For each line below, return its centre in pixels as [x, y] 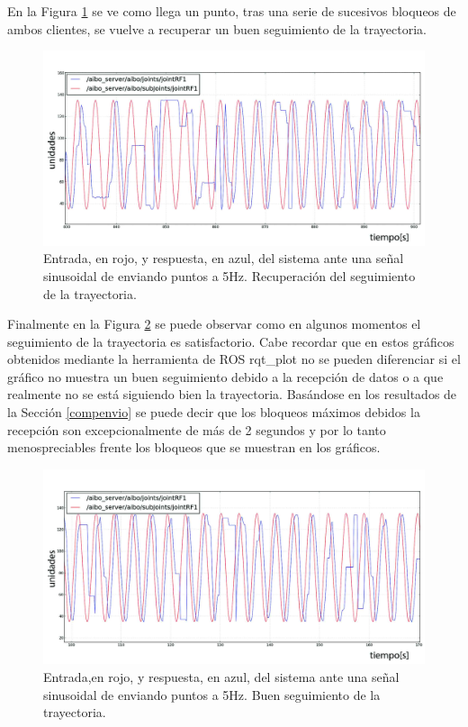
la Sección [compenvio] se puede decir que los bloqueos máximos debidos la [214, 412]
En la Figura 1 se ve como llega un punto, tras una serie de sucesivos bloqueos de [232, 11]
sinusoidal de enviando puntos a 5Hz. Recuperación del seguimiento [229, 275]
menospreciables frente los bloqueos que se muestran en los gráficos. [194, 447]
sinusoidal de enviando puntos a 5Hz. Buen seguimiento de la [212, 694]
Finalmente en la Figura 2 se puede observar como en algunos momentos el [214, 324]
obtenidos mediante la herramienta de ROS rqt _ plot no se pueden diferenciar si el [234, 359]
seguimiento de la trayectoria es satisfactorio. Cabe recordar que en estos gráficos [231, 341]
